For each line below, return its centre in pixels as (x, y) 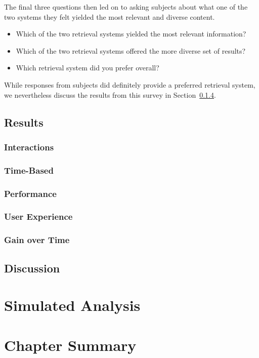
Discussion (32, 268)
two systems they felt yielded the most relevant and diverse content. (110, 16)
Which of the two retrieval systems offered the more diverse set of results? (131, 50)
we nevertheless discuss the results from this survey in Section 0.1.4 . (110, 94)
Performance (30, 193)
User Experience (38, 216)
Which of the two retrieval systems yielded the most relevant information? (131, 34)
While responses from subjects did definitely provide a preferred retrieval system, (130, 84)
